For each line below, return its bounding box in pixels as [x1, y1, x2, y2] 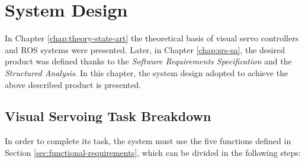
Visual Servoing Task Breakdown [5, 107, 211, 125]
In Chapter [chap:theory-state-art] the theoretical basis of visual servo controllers [5, 32, 299, 44]
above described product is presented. [5, 78, 142, 90]
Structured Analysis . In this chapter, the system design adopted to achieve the [5, 66, 288, 79]
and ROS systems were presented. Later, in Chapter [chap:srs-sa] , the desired [5, 43, 285, 56]
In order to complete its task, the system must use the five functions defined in [5, 135, 291, 147]
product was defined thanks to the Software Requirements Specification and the [5, 55, 292, 67]
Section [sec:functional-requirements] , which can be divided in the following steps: [5, 146, 301, 158]
